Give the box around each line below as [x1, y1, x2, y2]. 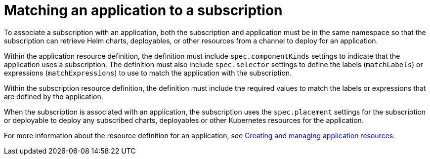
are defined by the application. [4, 92, 103, 101]
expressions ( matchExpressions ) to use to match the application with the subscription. [4, 68, 292, 77]
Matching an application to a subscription [4, 2, 283, 19]
